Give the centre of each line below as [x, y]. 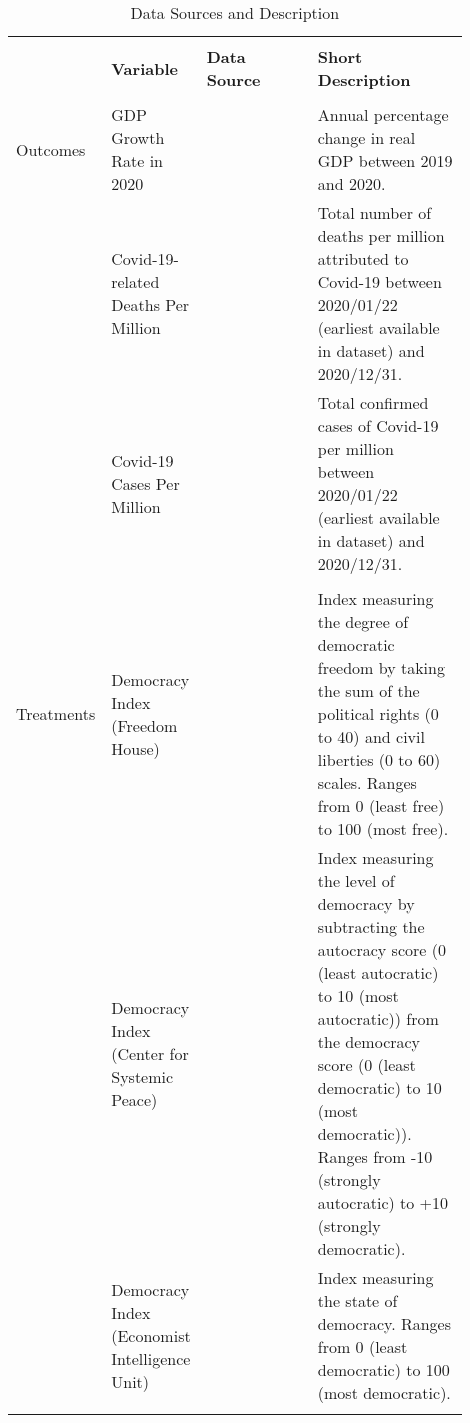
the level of [356, 880]
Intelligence [151, 1358]
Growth [138, 137]
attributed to [363, 258]
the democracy [369, 1041]
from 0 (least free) [381, 805]
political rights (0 [378, 713]
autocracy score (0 [381, 949]
